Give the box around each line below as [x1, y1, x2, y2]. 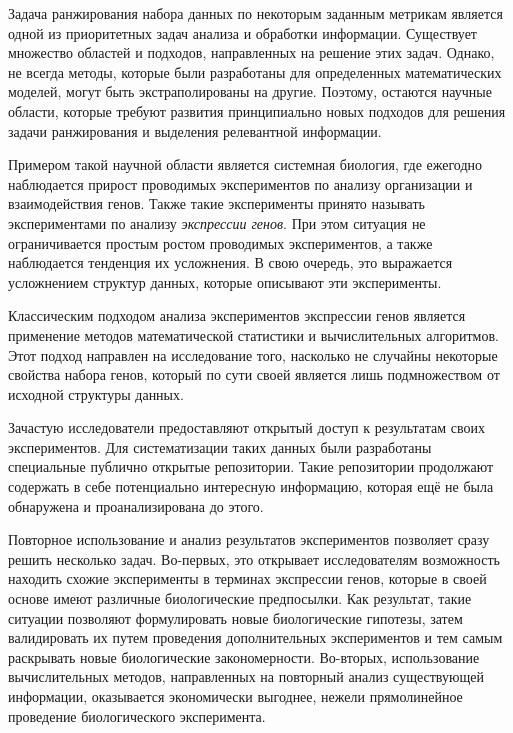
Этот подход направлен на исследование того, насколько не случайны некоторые [8, 344, 498, 365]
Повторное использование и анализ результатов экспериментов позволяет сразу [8, 529, 490, 550]
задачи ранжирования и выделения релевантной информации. [8, 120, 382, 141]
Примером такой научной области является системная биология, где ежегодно [8, 154, 483, 175]
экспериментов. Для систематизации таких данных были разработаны [8, 436, 432, 457]
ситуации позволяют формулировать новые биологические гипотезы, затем [8, 607, 463, 628]
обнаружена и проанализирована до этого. [8, 495, 264, 516]
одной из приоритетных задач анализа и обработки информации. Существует [8, 22, 477, 43]
